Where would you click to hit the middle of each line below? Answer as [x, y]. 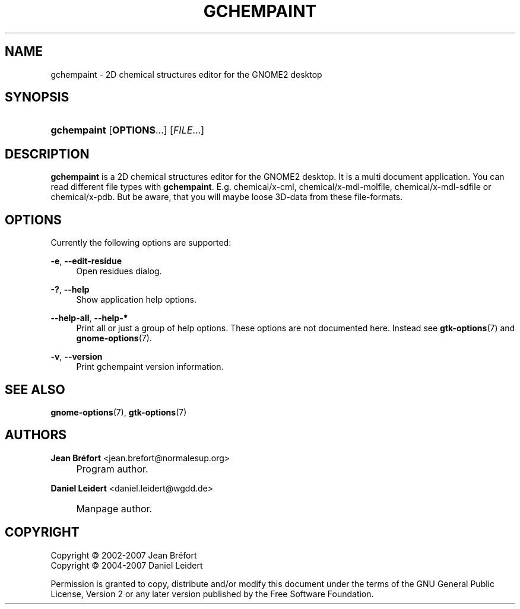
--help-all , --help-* [89, 318]
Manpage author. [114, 508]
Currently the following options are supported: [141, 243]
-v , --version [77, 357]
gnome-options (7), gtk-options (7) [119, 412]
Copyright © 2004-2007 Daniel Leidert [127, 565]
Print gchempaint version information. [150, 367]
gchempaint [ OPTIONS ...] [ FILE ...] [128, 130]
